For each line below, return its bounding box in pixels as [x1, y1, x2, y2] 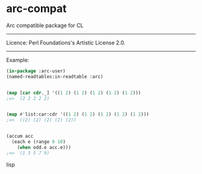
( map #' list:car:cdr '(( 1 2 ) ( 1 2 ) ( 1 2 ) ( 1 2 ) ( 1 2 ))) [6, 111, 149, 117]
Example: [6, 56, 29, 63]
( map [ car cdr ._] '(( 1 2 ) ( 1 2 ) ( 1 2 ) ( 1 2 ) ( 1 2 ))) [6, 90, 141, 96]
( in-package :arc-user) [6, 68, 66, 74]
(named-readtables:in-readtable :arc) [6, 73, 103, 79]
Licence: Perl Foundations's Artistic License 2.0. [6, 39, 126, 46]
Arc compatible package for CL [6, 22, 84, 29]
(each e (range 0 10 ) [11, 139, 66, 145]
